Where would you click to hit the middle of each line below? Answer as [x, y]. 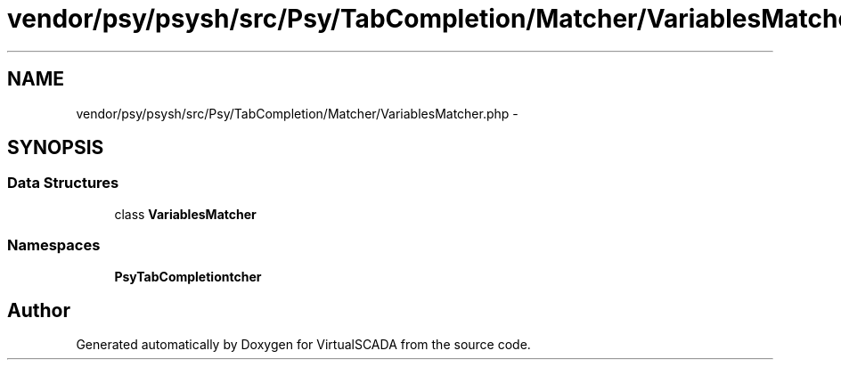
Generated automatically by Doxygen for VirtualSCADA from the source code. [303, 345]
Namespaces [54, 245]
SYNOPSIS [56, 148]
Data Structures [63, 183]
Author [39, 310]
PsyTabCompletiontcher [188, 276]
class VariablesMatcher [185, 214]
